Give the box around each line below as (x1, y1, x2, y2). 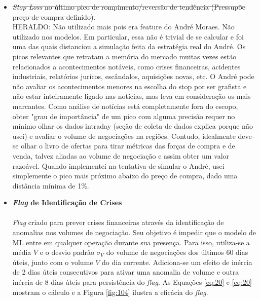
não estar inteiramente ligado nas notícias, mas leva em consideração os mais (12, 91, 251, 101)
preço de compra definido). (12, 11, 96, 22)
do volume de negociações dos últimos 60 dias (106, 247, 248, 257)
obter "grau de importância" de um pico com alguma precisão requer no (12, 110, 235, 121)
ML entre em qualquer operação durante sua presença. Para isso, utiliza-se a (12, 237, 250, 247)
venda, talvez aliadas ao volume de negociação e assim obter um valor (12, 150, 230, 161)
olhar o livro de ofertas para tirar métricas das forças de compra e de (21, 140, 235, 151)
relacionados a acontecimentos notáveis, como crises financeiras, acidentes (12, 61, 241, 71)
